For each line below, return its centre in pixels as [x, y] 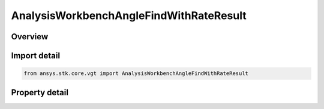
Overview [30, 37]
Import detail [35, 56]
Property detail [40, 92]
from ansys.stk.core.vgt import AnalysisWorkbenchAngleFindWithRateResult [136, 74]
